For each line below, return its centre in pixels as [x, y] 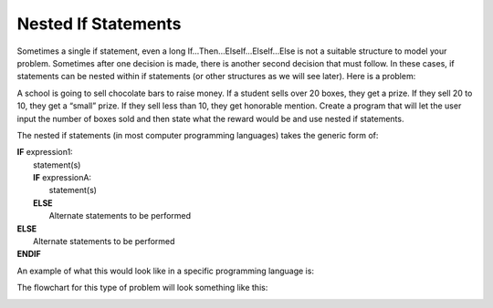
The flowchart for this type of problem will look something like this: [142, 288]
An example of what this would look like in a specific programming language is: [166, 271]
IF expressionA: [62, 178]
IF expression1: [45, 152]
